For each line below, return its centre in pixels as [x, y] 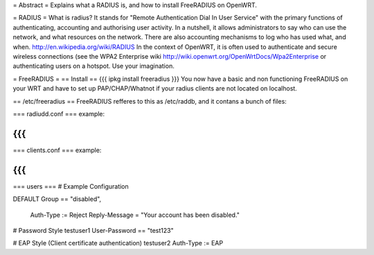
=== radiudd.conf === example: [59, 113]
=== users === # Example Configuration [71, 186]
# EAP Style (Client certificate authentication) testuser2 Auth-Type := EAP [118, 243]
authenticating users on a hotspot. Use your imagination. [93, 66]
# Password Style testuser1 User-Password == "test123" [93, 230]
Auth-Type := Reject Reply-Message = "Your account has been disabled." [135, 215]
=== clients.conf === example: [57, 150]
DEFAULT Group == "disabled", [57, 199]
